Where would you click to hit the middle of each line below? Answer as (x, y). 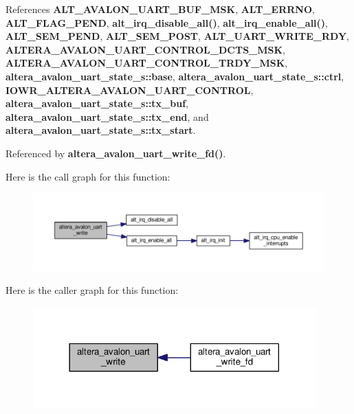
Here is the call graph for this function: (88, 176)
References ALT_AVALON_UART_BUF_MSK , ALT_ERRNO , (160, 9)
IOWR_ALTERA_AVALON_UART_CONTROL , (130, 90)
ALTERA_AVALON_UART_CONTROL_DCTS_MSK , (145, 49)
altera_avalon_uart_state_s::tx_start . (101, 130)
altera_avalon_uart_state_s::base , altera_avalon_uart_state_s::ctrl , (175, 76)
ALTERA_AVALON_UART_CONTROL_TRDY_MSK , (147, 63)
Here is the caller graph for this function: (92, 290)
